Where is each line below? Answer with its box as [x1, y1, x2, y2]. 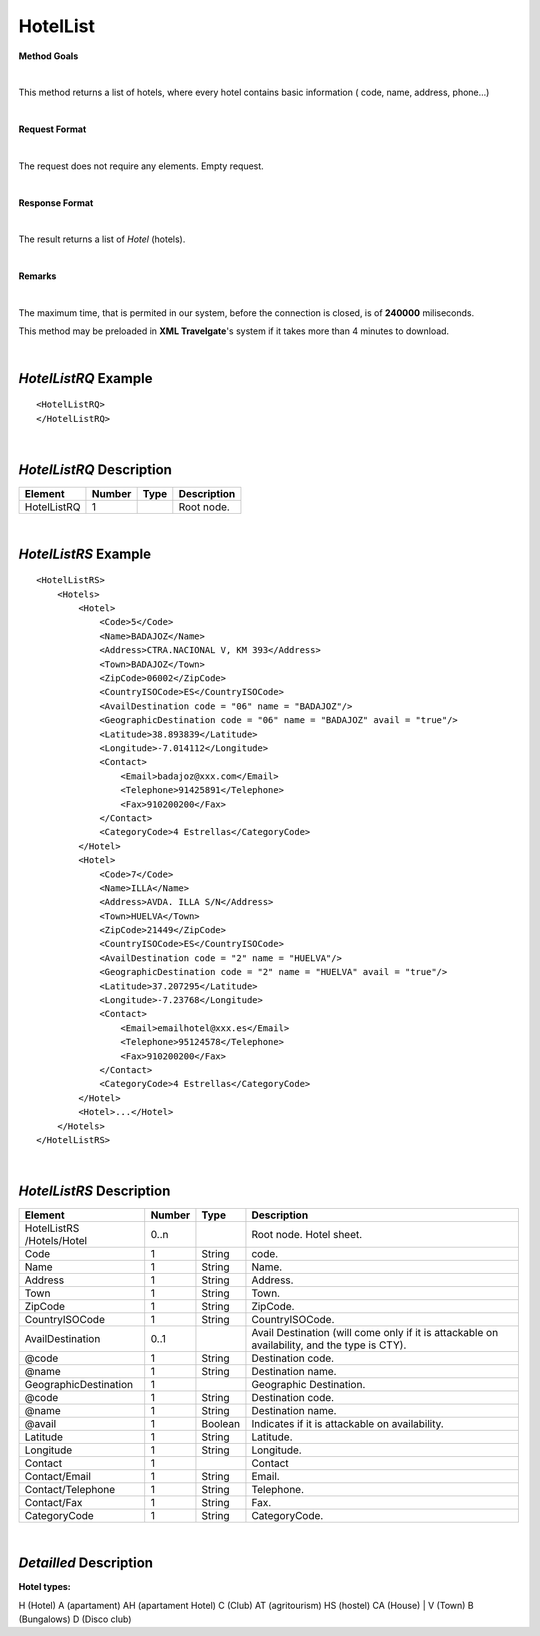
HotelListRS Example [18, 545, 152, 562]
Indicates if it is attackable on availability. [251, 1417, 444, 1431]
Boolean [201, 1417, 240, 1431]
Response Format [18, 196, 94, 209]
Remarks [18, 270, 57, 282]
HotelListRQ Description [18, 461, 172, 478]
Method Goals [18, 50, 79, 62]
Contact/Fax [24, 1496, 83, 1510]
